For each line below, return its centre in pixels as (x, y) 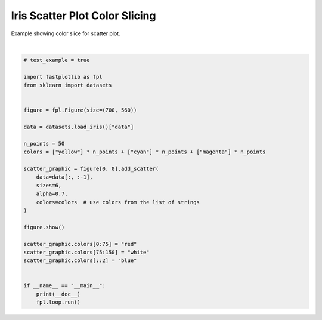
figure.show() (44, 227)
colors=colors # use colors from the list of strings (118, 202)
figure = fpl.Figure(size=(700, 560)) (80, 110)
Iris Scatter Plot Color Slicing (83, 16)
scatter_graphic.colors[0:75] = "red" (80, 244)
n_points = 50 (44, 144)
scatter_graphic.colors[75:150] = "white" (86, 252)
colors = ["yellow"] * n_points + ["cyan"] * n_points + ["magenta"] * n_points (145, 152)
